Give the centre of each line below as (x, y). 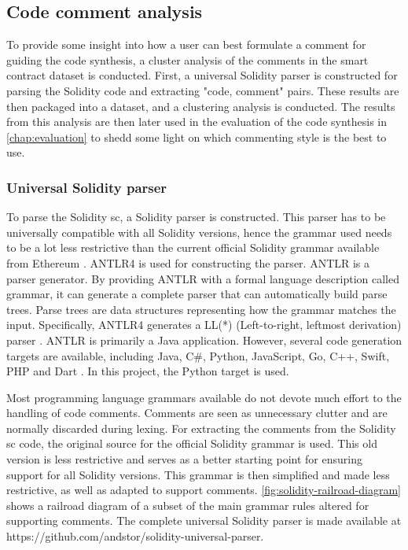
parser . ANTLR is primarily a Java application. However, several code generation (204, 340)
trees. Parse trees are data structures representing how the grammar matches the (201, 309)
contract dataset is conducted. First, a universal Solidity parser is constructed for (202, 75)
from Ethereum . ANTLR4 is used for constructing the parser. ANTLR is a (188, 262)
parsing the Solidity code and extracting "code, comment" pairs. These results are (203, 90)
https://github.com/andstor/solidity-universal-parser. (135, 536)
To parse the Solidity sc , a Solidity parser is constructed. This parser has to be (196, 217)
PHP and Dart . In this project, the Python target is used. (148, 371)
